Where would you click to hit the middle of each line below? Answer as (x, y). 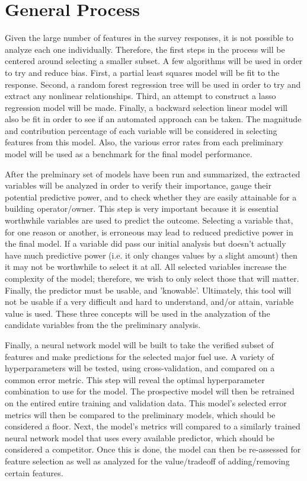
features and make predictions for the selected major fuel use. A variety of (139, 356)
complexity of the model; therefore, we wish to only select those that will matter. (152, 278)
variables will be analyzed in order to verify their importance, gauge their (138, 185)
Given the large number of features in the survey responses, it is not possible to (149, 38)
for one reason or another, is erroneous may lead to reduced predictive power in (149, 232)
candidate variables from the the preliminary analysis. (103, 325)
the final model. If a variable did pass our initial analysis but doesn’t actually (145, 243)
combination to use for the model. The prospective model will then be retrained (150, 391)
